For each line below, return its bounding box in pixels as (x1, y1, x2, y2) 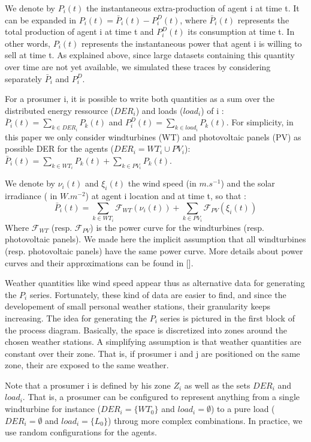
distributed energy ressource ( (5, 104, 114, 116)
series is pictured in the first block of (160, 311, 295, 324)
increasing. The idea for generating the (5, 311, 147, 324)
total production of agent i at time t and (5, 25, 154, 38)
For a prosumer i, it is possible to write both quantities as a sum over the (5, 92, 275, 105)
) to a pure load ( (210, 402, 275, 415)
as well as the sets (184, 378, 250, 391)
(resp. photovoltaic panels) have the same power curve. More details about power (5, 244, 303, 257)
